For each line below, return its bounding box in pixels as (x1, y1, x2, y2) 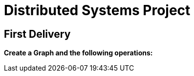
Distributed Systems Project (4, 2, 191, 19)
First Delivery (4, 27, 71, 40)
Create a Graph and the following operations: (4, 49, 153, 57)
